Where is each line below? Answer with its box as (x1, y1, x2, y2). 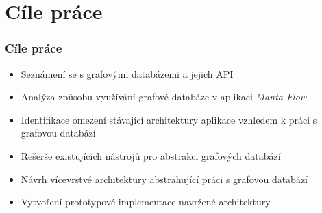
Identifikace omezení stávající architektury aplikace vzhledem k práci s (21, 112, 317, 126)
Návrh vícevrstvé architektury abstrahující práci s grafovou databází (21, 171, 308, 186)
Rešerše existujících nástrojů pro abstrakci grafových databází (21, 148, 281, 162)
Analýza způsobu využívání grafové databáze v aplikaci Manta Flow (21, 89, 307, 104)
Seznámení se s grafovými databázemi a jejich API (21, 66, 234, 81)
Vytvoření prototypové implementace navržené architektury (21, 195, 271, 209)
